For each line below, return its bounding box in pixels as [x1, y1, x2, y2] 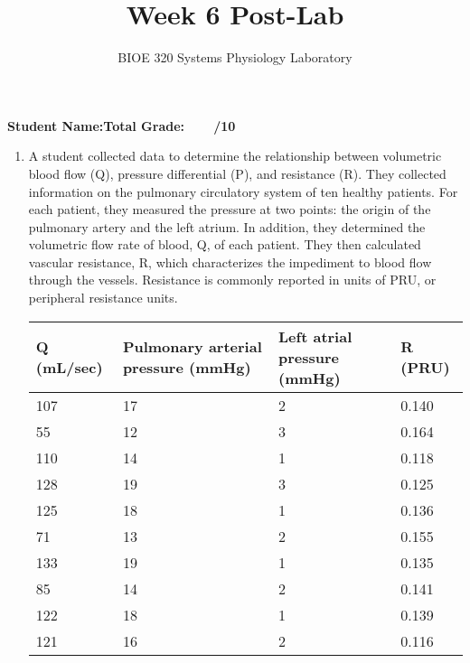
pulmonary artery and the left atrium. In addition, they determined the [28, 217, 426, 236]
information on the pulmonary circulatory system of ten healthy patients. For [28, 182, 458, 201]
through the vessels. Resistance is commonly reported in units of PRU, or [28, 270, 437, 289]
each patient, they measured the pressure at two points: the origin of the [28, 200, 431, 219]
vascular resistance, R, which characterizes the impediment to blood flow [28, 252, 432, 271]
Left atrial [278, 325, 352, 347]
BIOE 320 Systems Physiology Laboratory [117, 48, 352, 67]
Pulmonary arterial [122, 336, 262, 358]
